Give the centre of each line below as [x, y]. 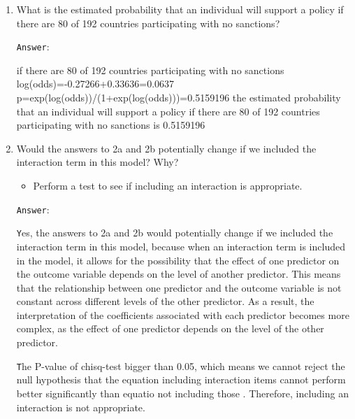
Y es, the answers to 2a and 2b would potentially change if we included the [175, 233]
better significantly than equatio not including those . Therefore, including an [182, 393]
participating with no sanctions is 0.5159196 [111, 125]
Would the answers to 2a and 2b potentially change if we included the [166, 148]
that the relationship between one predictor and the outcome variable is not [179, 287]
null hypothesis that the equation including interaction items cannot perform [181, 379]
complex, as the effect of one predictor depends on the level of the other [170, 328]
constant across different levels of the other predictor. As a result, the [165, 301]
